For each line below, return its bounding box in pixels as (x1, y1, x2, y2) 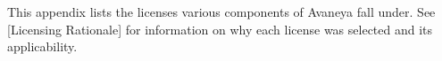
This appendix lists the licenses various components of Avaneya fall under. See (7, 3, 436, 20)
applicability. (7, 37, 78, 56)
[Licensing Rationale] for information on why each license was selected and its (7, 19, 433, 38)
